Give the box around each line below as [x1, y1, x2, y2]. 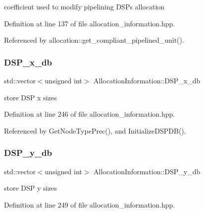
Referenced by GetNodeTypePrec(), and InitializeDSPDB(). [4, 125, 186, 136]
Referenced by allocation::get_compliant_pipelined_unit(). [4, 35, 184, 45]
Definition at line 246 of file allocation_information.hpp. [4, 109, 175, 119]
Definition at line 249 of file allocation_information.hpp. [4, 199, 175, 210]
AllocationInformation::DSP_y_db [94, 166, 201, 176]
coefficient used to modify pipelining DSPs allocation [4, 1, 165, 11]
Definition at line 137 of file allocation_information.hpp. [4, 18, 175, 28]
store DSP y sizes [4, 183, 57, 193]
